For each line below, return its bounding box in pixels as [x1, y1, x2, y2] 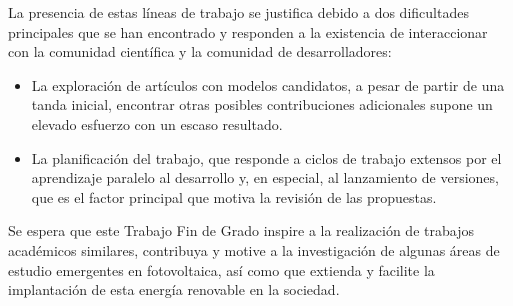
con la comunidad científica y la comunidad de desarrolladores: [8, 41, 392, 62]
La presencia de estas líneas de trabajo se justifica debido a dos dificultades [8, 2, 469, 22]
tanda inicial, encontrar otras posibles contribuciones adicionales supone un [31, 94, 493, 115]
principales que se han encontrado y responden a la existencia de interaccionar [8, 21, 488, 42]
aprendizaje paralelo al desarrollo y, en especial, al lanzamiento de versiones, [31, 167, 499, 188]
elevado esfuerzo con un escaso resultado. [31, 113, 283, 134]
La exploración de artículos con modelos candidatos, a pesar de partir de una [31, 74, 505, 95]
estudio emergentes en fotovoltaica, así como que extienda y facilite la [8, 259, 435, 280]
